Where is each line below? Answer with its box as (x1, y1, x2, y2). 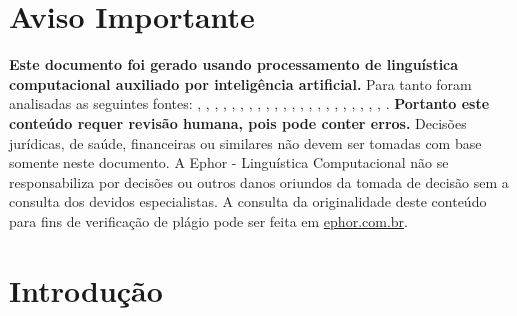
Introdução (9, 269, 163, 310)
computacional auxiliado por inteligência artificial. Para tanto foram (9, 73, 472, 94)
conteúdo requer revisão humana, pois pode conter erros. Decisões (9, 112, 467, 133)
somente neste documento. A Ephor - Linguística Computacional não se (9, 152, 449, 173)
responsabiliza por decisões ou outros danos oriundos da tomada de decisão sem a (9, 171, 509, 192)
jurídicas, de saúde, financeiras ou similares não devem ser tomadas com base (9, 132, 482, 153)
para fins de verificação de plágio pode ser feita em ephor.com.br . (9, 210, 408, 231)
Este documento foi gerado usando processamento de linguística (9, 54, 459, 75)
